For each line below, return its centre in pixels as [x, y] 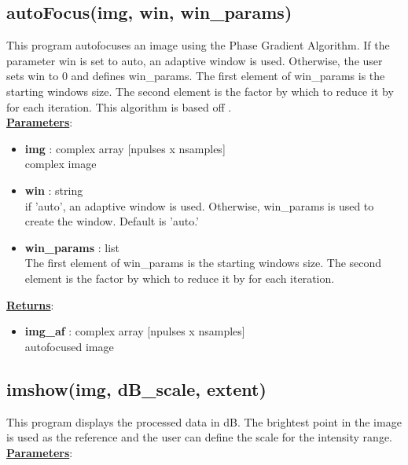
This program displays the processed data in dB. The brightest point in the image [204, 421]
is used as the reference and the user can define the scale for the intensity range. [199, 437]
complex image [61, 164]
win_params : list [72, 247]
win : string [54, 190]
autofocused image [69, 346]
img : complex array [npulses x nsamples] [125, 148]
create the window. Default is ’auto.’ [112, 221]
